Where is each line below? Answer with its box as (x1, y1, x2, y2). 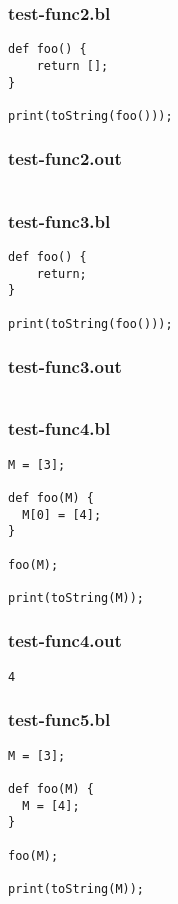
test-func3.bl (8, 208, 111, 233)
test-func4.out (8, 628, 122, 653)
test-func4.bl (8, 416, 111, 441)
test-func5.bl (8, 707, 111, 732)
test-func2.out (8, 146, 122, 171)
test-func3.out (8, 354, 122, 379)
